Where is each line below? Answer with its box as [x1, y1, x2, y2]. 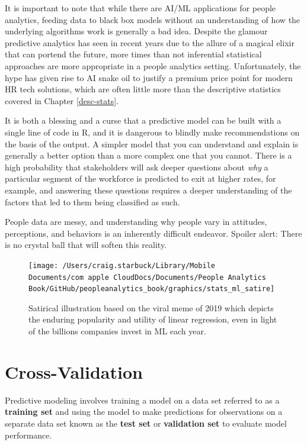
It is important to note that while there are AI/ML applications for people [5, 2, 276, 14]
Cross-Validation [5, 359, 143, 383]
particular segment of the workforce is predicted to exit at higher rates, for [5, 172, 276, 185]
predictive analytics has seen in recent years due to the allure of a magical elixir [5, 36, 295, 49]
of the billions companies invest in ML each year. [28, 325, 206, 337]
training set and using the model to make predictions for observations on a [5, 405, 283, 418]
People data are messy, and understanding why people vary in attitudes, [5, 215, 267, 228]
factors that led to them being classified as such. [5, 195, 180, 208]
